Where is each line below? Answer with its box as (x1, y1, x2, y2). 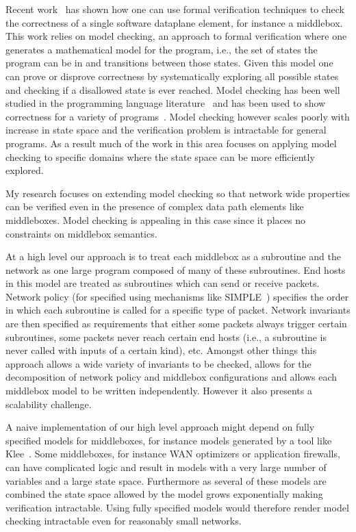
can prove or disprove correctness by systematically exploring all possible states (5, 68, 339, 83)
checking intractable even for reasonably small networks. (5, 514, 242, 528)
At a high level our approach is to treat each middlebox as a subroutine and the (5, 249, 341, 264)
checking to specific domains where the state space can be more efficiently (5, 149, 315, 164)
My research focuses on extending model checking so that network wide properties (5, 186, 350, 200)
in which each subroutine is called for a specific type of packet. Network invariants (5, 303, 351, 317)
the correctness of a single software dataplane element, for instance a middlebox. (5, 15, 343, 29)
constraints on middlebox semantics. (5, 226, 157, 240)
